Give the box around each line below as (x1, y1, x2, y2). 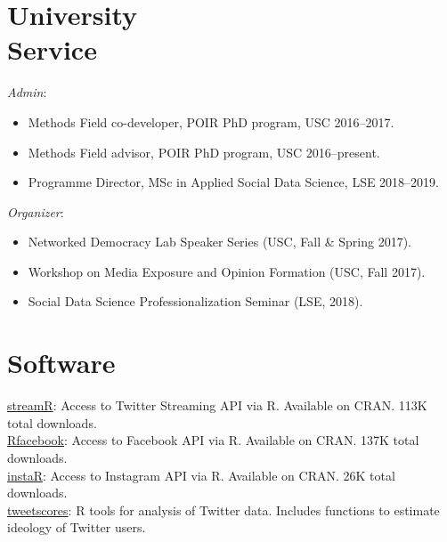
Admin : (7, 83, 47, 101)
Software (7, 344, 116, 381)
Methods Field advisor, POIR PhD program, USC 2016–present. (28, 142, 380, 161)
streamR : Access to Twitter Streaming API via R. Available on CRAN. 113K (7, 396, 427, 415)
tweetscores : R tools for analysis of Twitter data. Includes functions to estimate (7, 500, 440, 519)
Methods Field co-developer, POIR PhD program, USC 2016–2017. (28, 112, 394, 131)
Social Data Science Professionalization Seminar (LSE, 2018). (28, 292, 363, 311)
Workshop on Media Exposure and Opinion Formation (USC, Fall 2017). (28, 262, 426, 280)
